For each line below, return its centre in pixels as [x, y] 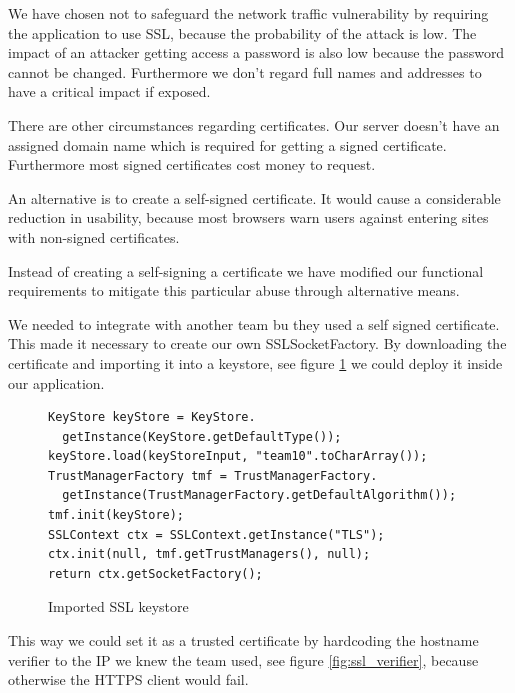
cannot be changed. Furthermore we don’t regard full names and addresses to [245, 71]
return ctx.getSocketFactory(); [155, 573]
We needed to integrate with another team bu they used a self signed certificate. [254, 323]
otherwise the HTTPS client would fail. [128, 679]
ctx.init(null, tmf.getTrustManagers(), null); [209, 554]
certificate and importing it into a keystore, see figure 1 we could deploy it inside [255, 362]
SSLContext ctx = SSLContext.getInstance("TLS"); [216, 534]
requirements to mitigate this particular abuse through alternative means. [234, 290]
